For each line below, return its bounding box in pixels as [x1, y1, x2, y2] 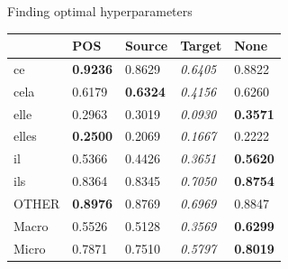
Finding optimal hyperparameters [7, 2, 193, 20]
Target [180, 36, 222, 55]
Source [125, 36, 168, 55]
